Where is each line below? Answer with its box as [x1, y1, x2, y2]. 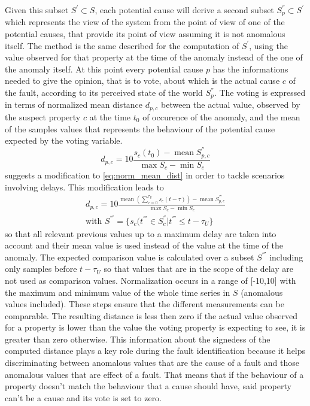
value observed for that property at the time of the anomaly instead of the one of [5, 51, 303, 63]
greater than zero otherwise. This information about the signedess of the [5, 332, 271, 345]
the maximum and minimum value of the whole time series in [5, 286, 230, 298]
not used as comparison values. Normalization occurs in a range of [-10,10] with [5, 274, 296, 286]
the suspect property [5, 110, 81, 123]
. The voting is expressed [214, 86, 306, 99]
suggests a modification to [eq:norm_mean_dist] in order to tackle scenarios [5, 169, 285, 181]
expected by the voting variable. [5, 134, 123, 147]
